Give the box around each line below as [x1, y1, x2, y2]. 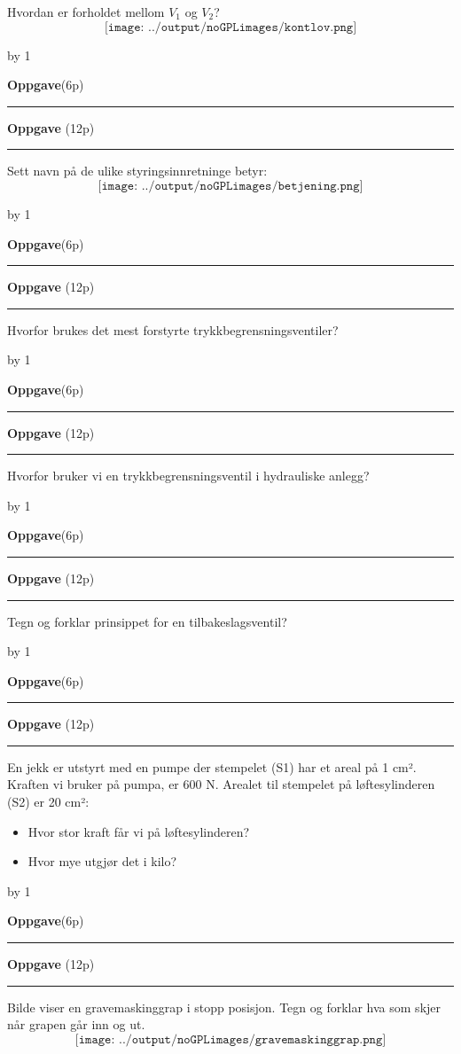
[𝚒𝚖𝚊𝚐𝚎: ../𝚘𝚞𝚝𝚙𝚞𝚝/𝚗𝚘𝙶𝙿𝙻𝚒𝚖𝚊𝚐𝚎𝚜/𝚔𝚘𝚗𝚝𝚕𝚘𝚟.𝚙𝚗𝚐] [104, 20, 357, 34]
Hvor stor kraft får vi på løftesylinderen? [27, 822, 250, 840]
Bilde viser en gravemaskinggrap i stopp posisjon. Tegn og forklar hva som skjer [7, 997, 441, 1016]
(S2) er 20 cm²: [7, 792, 90, 811]
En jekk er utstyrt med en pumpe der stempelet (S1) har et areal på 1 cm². [7, 757, 417, 776]
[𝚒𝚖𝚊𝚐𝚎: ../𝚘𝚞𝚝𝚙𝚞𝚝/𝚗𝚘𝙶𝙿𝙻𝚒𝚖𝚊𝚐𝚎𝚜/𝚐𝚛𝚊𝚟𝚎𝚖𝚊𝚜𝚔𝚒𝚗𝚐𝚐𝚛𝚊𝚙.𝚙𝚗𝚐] [74, 1033, 387, 1046]
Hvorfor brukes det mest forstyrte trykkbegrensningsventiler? [7, 320, 339, 339]
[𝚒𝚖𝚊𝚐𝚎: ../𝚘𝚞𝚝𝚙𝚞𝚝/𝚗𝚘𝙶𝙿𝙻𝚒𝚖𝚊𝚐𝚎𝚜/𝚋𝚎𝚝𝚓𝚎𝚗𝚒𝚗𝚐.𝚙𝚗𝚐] [98, 179, 363, 192]
